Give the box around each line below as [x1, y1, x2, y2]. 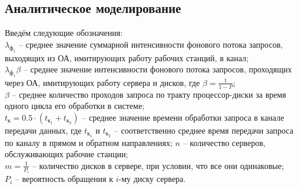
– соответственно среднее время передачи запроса [114, 124, 293, 136]
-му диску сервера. [118, 173, 186, 185]
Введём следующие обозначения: [5, 26, 123, 39]
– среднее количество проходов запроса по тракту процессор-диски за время [12, 88, 286, 100]
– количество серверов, [183, 136, 266, 148]
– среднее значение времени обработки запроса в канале [82, 111, 284, 123]
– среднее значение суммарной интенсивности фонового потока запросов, [19, 38, 283, 50]
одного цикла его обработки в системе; [5, 100, 145, 112]
